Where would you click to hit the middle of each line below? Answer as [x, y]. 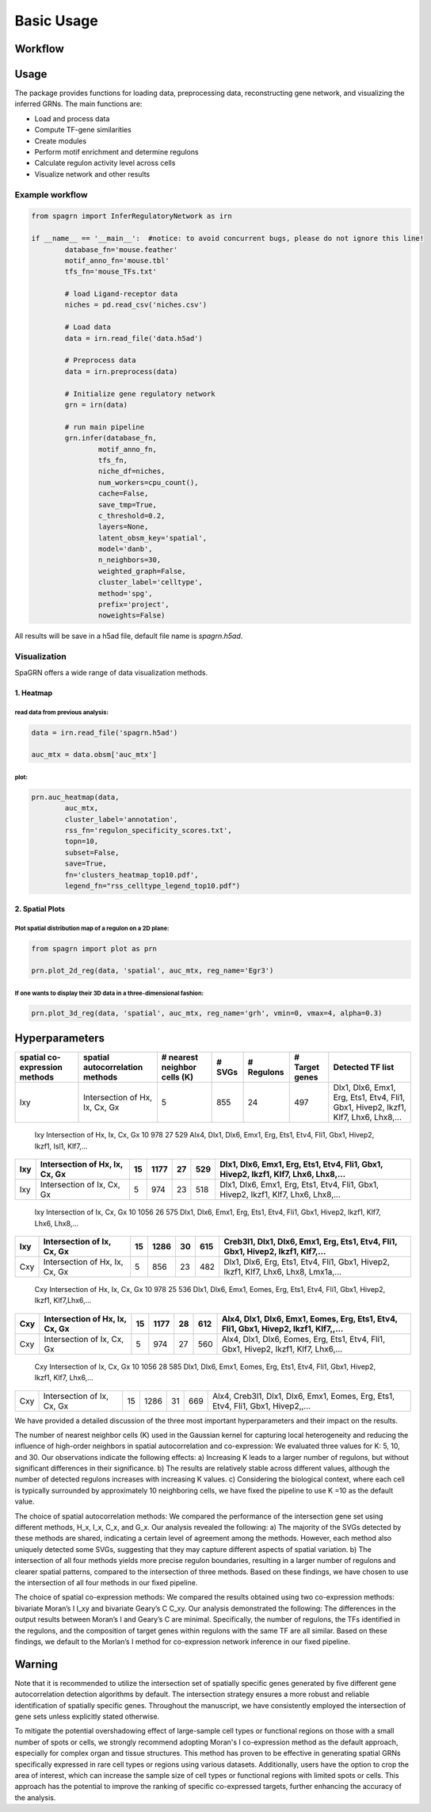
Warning [36, 1664]
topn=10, [82, 841]
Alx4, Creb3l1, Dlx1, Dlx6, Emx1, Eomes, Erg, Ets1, [304, 1396]
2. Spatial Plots [40, 908]
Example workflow [51, 194]
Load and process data [72, 118]
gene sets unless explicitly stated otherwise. [87, 1717]
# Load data [88, 327]
